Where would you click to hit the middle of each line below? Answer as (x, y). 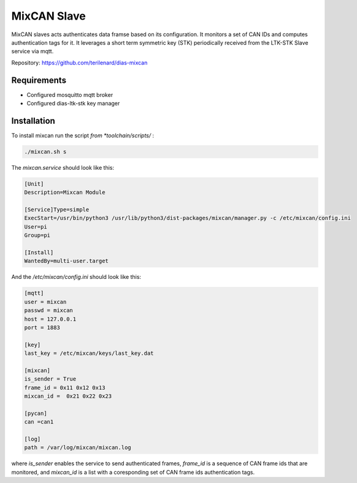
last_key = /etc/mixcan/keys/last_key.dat (89, 353)
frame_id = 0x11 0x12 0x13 (65, 387)
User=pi (36, 226)
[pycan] (36, 413)
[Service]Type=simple (57, 210)
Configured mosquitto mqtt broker (70, 94)
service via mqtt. (33, 51)
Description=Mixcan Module (65, 192)
